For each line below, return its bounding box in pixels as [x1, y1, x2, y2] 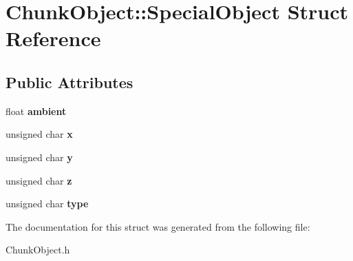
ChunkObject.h [6, 242, 70, 257]
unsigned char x [6, 127, 73, 141]
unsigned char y [6, 149, 73, 164]
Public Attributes [6, 71, 133, 92]
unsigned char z [6, 173, 72, 187]
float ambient [6, 103, 67, 118]
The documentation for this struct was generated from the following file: [6, 219, 310, 233]
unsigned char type [6, 196, 89, 211]
